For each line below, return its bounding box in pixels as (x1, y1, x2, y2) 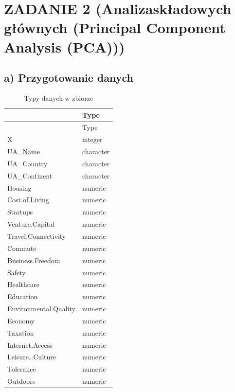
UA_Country (7, 158, 48, 168)
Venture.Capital (7, 219, 54, 229)
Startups (7, 207, 33, 217)
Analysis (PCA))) (4, 36, 125, 56)
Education (7, 291, 38, 302)
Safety (7, 267, 26, 277)
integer (82, 134, 103, 144)
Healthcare (7, 279, 39, 289)
